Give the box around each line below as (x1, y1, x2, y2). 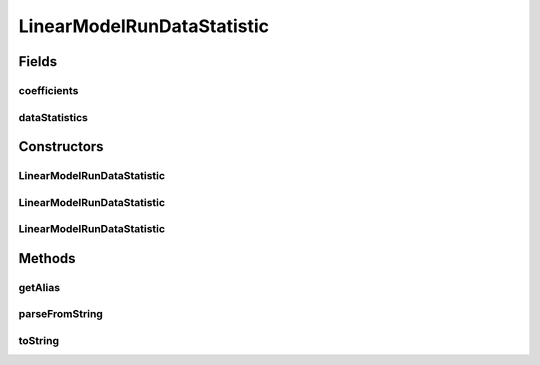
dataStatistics (18, 110, 89, 124)
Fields (18, 53, 58, 70)
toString (18, 333, 60, 347)
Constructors (18, 138, 104, 155)
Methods (18, 250, 76, 267)
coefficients (18, 83, 79, 97)
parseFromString (18, 307, 104, 321)
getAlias (18, 280, 60, 294)
